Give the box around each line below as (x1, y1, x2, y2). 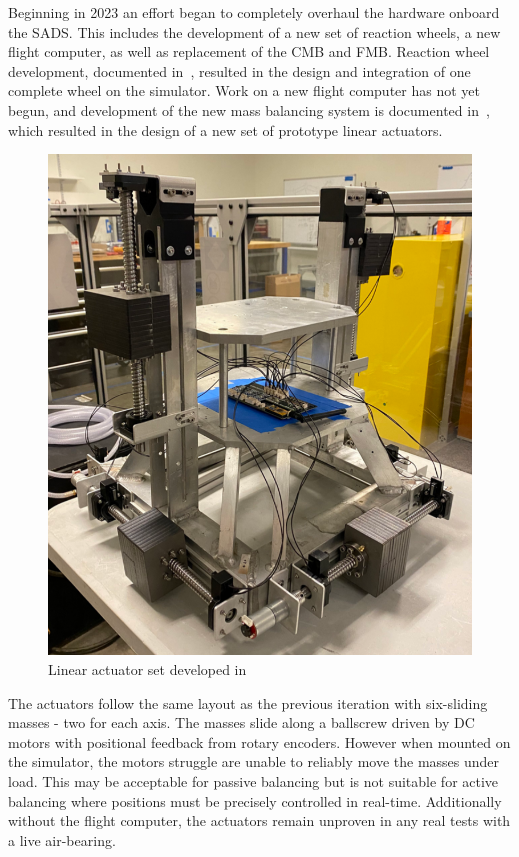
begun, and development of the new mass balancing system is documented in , (8, 99, 490, 120)
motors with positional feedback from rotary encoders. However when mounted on (8, 731, 511, 752)
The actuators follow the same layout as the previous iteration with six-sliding (8, 692, 488, 713)
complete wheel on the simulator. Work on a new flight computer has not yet (8, 80, 480, 101)
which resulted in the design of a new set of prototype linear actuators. (8, 119, 443, 140)
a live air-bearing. (8, 829, 116, 850)
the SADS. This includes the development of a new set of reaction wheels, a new (8, 21, 501, 42)
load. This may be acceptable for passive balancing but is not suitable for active (8, 770, 499, 791)
